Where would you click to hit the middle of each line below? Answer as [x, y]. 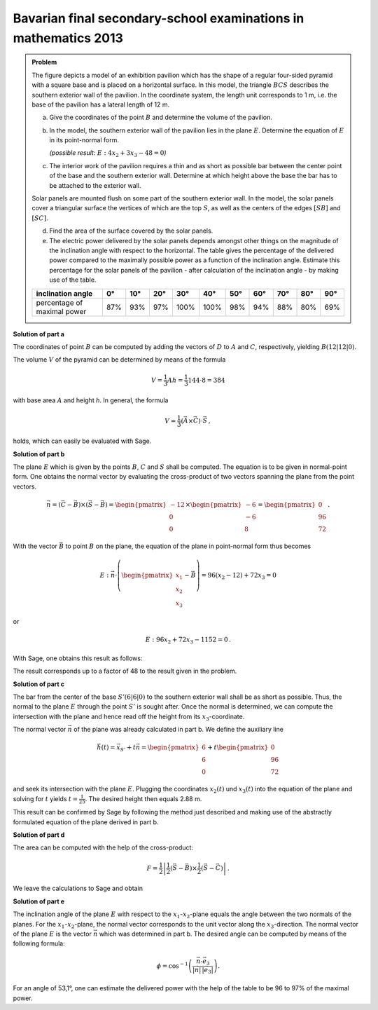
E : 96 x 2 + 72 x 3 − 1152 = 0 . [188, 641]
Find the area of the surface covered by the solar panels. [131, 231]
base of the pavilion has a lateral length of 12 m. [101, 104]
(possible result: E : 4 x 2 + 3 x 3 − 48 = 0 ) [108, 154]
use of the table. [73, 280]
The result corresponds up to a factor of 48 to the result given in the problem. [125, 671]
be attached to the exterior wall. [95, 185]
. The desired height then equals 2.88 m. [143, 798]
